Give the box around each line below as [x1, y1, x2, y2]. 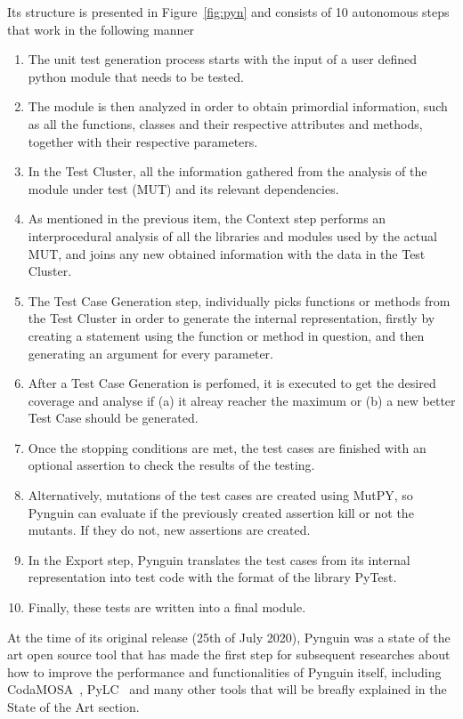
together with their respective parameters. [28, 132, 258, 150]
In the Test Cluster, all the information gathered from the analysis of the [28, 162, 427, 181]
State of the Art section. [7, 698, 140, 715]
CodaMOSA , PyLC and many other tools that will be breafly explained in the [7, 680, 447, 699]
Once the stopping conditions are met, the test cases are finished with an [28, 438, 426, 456]
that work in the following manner [7, 20, 195, 38]
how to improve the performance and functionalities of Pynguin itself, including [7, 662, 442, 681]
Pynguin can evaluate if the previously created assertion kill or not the [28, 503, 414, 521]
